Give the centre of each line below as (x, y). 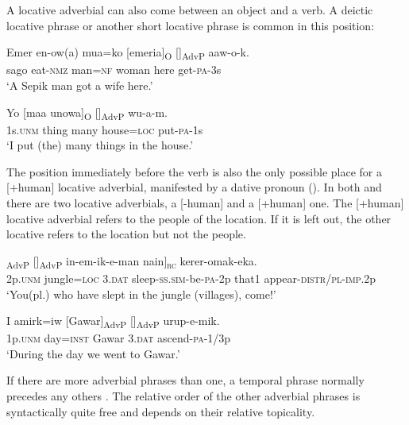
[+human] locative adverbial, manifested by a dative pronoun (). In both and (194, 187)
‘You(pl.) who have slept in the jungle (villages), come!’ (141, 294)
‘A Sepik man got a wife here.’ (80, 85)
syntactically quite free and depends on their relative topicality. (161, 411)
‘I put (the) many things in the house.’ (100, 145)
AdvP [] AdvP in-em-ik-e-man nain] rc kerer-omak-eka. (132, 261)
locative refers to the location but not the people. (126, 234)
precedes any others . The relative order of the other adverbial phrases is (183, 396)
